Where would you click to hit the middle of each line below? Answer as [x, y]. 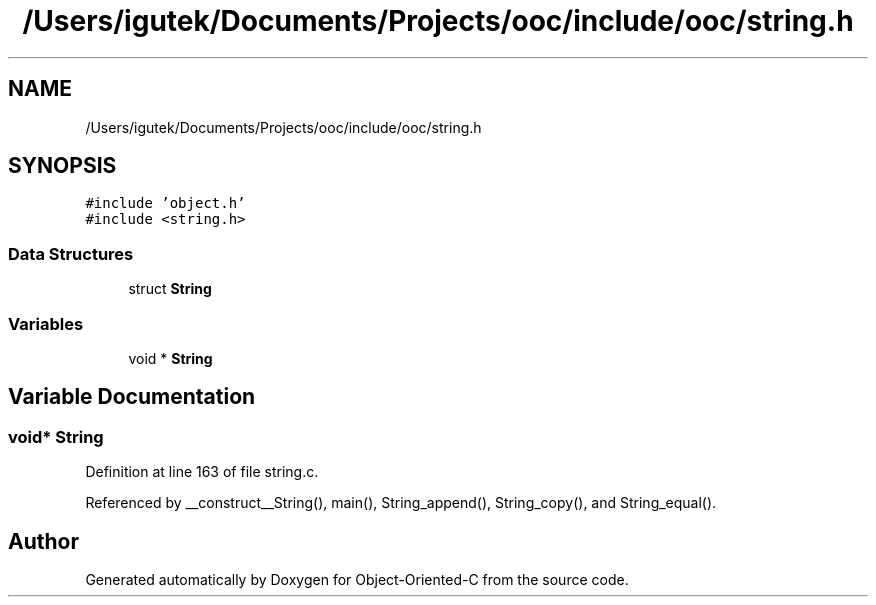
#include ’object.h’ [165, 203]
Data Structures [71, 253]
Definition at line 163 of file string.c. [202, 472]
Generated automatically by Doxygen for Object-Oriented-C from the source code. [357, 579]
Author [43, 541]
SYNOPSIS [62, 166]
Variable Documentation [132, 397]
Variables [46, 323]
